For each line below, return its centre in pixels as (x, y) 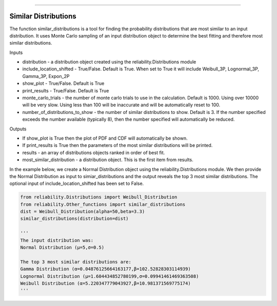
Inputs (16, 52)
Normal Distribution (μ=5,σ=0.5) (62, 247)
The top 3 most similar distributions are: (76, 262)
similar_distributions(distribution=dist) (74, 219)
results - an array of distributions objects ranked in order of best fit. (94, 152)
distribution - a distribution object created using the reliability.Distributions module (109, 62)
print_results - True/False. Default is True (66, 90)
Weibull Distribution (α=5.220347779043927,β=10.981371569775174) (105, 283)
